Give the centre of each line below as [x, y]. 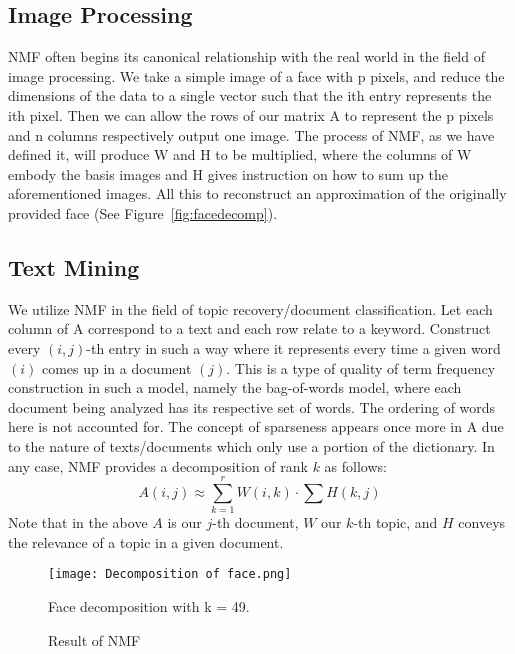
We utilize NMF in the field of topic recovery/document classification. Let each [250, 308]
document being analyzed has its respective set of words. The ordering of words [252, 406]
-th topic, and [395, 522]
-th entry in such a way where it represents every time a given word [293, 347]
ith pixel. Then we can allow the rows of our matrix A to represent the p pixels [251, 114]
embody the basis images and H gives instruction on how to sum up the [228, 173]
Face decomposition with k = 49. [149, 606]
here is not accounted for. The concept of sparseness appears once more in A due [256, 426]
